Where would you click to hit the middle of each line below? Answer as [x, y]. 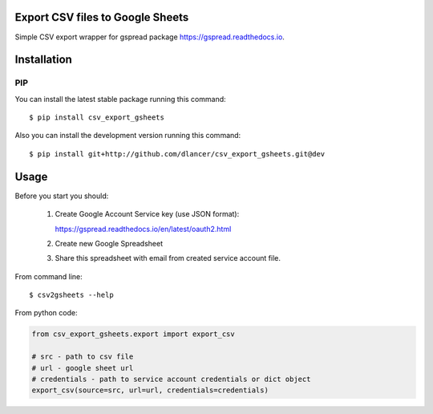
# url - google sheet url [83, 368]
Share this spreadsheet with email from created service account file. [168, 258]
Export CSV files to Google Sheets [102, 17]
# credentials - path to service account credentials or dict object [171, 379]
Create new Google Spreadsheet [109, 243]
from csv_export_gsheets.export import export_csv [134, 334]
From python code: [46, 313]
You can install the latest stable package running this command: [120, 99]
